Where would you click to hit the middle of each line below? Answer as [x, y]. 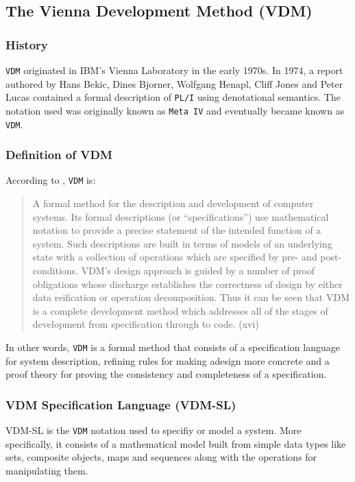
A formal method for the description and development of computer [173, 203]
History [27, 44]
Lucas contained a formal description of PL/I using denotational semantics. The [173, 97]
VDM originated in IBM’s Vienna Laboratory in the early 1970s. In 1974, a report [174, 70]
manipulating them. [47, 470]
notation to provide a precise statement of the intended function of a [177, 230]
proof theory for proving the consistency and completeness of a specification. [166, 374]
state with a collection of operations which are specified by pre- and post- [187, 257]
